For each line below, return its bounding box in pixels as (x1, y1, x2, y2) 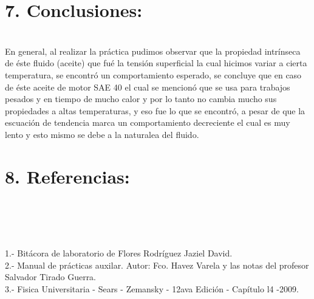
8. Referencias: (5, 163, 130, 188)
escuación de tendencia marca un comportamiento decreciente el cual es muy (5, 116, 290, 129)
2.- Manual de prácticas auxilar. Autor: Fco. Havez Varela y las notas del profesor (5, 258, 309, 271)
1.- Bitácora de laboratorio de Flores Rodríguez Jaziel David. (5, 246, 233, 259)
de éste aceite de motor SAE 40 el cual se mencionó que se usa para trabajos (5, 80, 290, 93)
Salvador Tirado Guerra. (5, 270, 97, 283)
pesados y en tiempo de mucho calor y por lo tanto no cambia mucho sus (5, 92, 277, 105)
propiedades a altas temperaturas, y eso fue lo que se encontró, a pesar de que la (5, 104, 305, 117)
